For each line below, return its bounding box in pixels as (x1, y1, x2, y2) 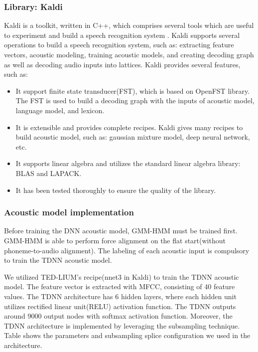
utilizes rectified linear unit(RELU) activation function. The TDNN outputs (4, 301, 236, 311)
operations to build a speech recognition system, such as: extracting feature (4, 39, 234, 50)
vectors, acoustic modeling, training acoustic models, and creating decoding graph (4, 49, 254, 59)
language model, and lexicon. (15, 105, 105, 115)
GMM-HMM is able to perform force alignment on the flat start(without (4, 235, 226, 245)
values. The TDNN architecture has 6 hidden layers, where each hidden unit (4, 291, 237, 301)
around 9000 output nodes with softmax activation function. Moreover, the (4, 311, 233, 321)
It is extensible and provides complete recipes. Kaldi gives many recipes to (15, 122, 243, 132)
